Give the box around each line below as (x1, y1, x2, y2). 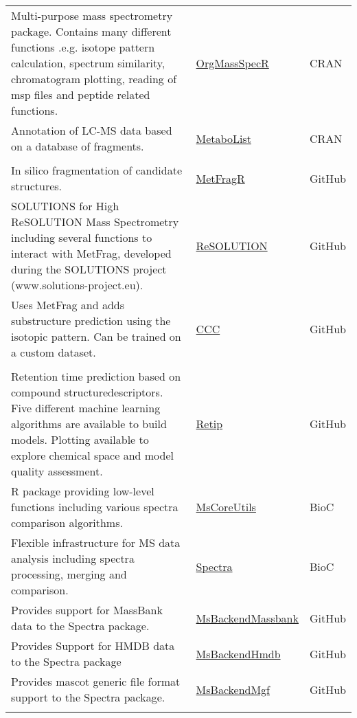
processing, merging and (11, 566, 127, 582)
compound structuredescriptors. (11, 384, 163, 400)
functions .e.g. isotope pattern (11, 39, 155, 55)
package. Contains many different (11, 23, 172, 39)
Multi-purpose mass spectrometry (11, 8, 173, 23)
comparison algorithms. (11, 515, 123, 530)
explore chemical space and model (11, 447, 174, 463)
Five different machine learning (11, 400, 161, 416)
